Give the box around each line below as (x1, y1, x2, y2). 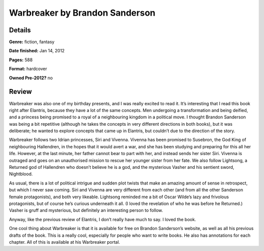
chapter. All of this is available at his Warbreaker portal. (9, 239, 120, 245)
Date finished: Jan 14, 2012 (9, 48, 65, 54)
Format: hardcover (9, 66, 47, 72)
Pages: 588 (9, 57, 33, 63)
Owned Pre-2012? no (9, 75, 53, 81)
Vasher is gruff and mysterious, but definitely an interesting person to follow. (9, 207, 163, 213)
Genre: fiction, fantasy (9, 39, 55, 45)
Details (9, 26, 31, 34)
